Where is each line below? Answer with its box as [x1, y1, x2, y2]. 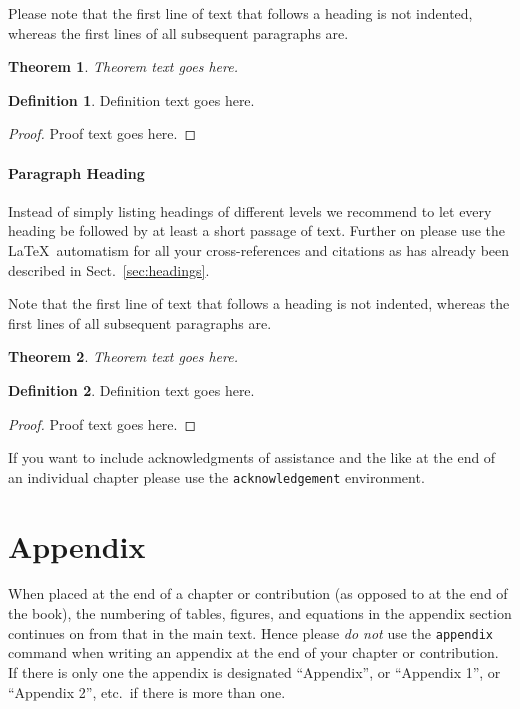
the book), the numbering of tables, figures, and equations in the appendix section [8, 603, 512, 624]
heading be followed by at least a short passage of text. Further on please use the [8, 220, 505, 241]
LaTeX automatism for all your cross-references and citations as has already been [8, 239, 510, 260]
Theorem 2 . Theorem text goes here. [8, 346, 238, 367]
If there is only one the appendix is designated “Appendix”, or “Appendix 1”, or [8, 661, 501, 682]
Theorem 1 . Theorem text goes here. [8, 56, 238, 77]
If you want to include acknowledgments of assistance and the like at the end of [8, 447, 496, 468]
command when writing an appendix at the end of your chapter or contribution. [8, 642, 499, 663]
